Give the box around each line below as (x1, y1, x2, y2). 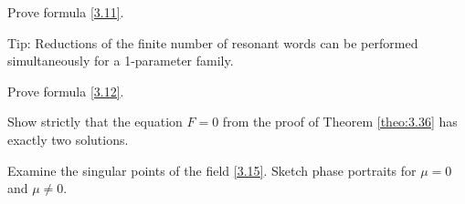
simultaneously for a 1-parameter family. (7, 51, 234, 70)
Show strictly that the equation (7, 112, 183, 131)
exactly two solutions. (7, 129, 129, 148)
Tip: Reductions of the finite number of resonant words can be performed (7, 33, 418, 52)
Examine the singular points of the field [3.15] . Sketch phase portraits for (7, 160, 417, 179)
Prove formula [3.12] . (7, 81, 124, 100)
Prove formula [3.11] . (7, 3, 124, 21)
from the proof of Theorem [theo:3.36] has (222, 112, 458, 131)
